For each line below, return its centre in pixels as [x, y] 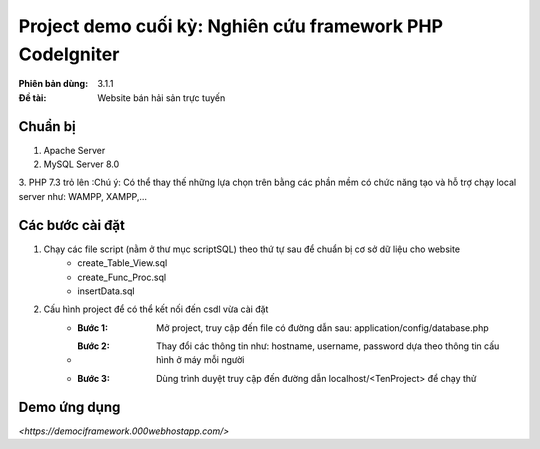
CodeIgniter [69, 54]
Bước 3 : [93, 378]
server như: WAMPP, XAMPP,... [83, 196]
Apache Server [74, 150]
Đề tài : [32, 97]
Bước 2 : [93, 346]
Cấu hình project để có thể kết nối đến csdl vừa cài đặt [156, 309]
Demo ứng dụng [69, 406]
